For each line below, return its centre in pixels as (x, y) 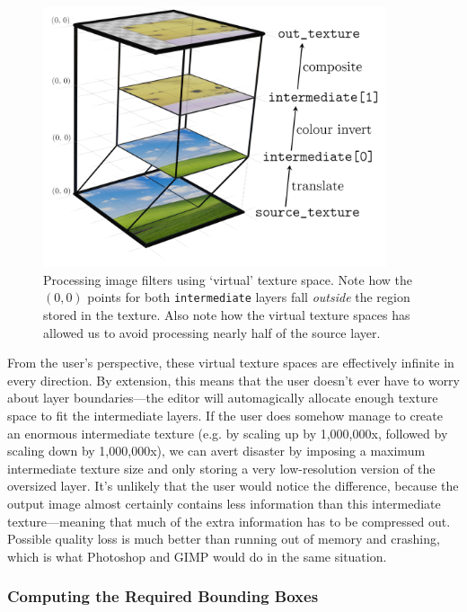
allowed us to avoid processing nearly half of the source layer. (212, 332)
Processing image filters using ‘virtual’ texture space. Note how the (228, 279)
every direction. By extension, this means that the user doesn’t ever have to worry (233, 380)
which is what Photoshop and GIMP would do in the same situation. (197, 556)
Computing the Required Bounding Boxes (163, 596)
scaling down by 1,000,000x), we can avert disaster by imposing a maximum (216, 451)
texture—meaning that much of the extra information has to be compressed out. (229, 521)
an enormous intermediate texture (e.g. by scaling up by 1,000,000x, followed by (228, 433)
